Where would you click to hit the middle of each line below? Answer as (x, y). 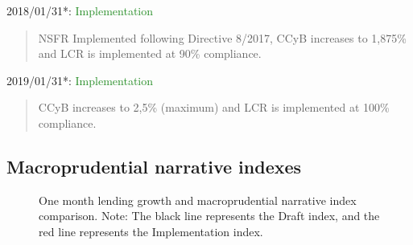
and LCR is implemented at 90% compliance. (150, 53)
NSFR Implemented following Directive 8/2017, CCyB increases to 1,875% (222, 37)
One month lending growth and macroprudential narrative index (198, 200)
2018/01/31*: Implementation (80, 10)
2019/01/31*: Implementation (80, 80)
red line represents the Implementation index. (151, 231)
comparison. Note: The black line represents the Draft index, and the (209, 216)
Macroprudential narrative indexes (154, 166)
